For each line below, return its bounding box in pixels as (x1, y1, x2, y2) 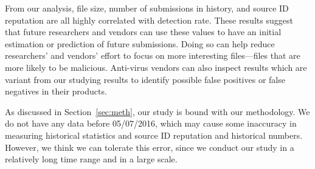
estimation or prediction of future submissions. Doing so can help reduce (5, 37, 275, 50)
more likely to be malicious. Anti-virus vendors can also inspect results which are (5, 61, 307, 73)
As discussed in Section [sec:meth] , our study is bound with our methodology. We (5, 105, 310, 118)
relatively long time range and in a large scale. (5, 153, 178, 165)
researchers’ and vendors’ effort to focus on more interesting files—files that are (5, 49, 300, 62)
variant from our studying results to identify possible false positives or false (5, 73, 285, 85)
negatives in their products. (5, 85, 107, 98)
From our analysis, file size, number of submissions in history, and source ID (5, 2, 289, 14)
